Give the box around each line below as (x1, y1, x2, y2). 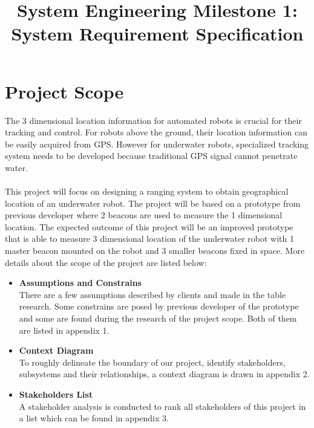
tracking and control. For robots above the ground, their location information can (5, 126, 307, 138)
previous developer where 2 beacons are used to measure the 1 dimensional (5, 209, 283, 221)
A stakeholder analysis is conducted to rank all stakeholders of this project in (19, 400, 306, 412)
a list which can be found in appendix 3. (19, 412, 169, 424)
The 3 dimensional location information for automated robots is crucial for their (5, 114, 302, 126)
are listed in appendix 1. (19, 323, 110, 336)
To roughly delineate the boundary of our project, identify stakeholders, (19, 355, 286, 368)
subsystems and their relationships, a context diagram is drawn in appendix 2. (19, 368, 310, 380)
